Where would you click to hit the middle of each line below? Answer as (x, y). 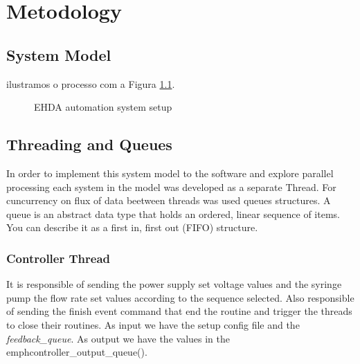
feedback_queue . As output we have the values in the (118, 338)
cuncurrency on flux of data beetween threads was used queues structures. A (169, 200)
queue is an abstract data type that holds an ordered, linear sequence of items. (173, 213)
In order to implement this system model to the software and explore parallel (170, 173)
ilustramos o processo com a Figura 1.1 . (91, 83)
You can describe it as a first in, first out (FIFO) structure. (132, 227)
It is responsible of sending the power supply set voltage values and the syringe (174, 284)
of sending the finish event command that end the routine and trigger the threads (179, 311)
